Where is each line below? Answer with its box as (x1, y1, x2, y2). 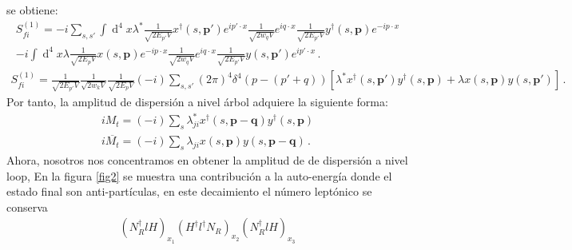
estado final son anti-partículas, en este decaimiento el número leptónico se (6, 183, 372, 200)
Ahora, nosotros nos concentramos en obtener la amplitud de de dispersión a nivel (6, 152, 408, 169)
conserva (6, 198, 48, 215)
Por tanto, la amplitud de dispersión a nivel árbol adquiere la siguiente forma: (6, 93, 388, 110)
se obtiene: (6, 2, 58, 18)
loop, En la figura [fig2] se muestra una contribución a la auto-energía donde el (6, 167, 392, 184)
